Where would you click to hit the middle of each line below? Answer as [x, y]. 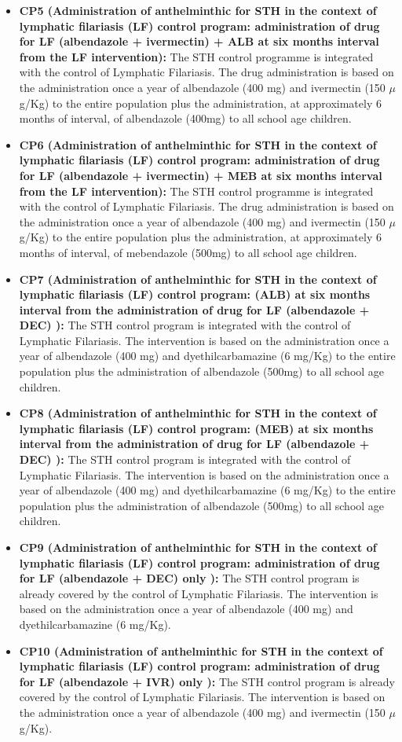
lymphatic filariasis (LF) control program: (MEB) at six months [196, 428]
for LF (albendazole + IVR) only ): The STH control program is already [207, 681]
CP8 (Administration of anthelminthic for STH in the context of [198, 413]
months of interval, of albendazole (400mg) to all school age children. [185, 118]
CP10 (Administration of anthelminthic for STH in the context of [201, 650]
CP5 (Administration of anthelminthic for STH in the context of [198, 10]
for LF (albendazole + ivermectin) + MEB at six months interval [201, 175]
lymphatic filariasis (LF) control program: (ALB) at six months [195, 294]
